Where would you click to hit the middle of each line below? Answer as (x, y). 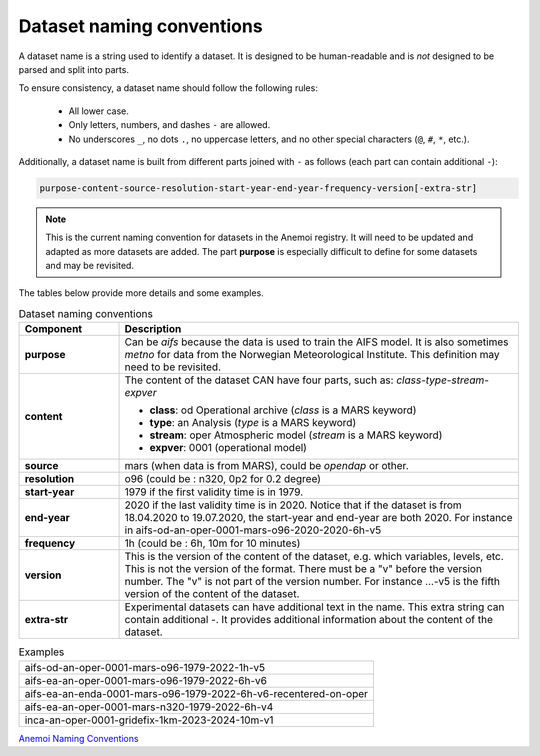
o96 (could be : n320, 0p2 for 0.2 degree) (223, 479)
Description (153, 329)
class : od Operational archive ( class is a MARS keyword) (283, 410)
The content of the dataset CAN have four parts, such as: (259, 380)
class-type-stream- (443, 380)
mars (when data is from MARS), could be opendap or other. (266, 466)
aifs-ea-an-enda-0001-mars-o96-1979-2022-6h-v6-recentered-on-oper (196, 693)
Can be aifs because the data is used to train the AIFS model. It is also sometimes (316, 342)
